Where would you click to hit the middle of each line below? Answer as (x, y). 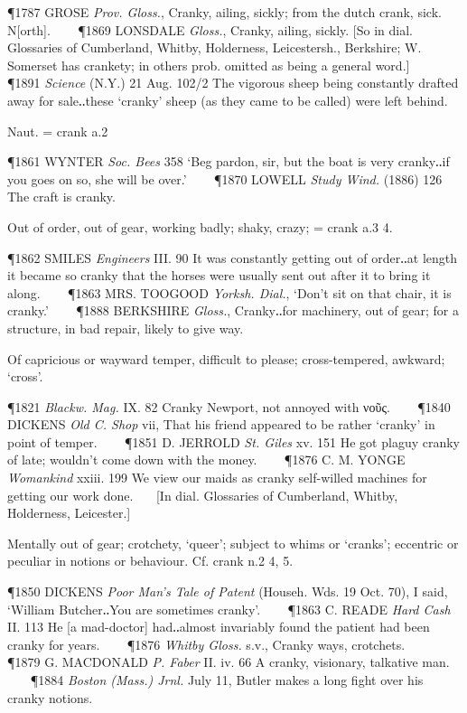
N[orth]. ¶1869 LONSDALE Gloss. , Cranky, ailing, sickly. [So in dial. (210, 29)
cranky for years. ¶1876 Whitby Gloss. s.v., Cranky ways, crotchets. (206, 644)
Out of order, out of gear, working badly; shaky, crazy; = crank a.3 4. (200, 226)
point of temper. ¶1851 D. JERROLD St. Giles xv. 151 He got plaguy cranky (234, 441)
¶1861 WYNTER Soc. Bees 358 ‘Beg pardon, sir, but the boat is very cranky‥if (229, 161)
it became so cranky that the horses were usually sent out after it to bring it (219, 275)
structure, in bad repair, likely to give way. (126, 328)
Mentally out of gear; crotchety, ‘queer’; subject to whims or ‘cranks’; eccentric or (233, 543)
